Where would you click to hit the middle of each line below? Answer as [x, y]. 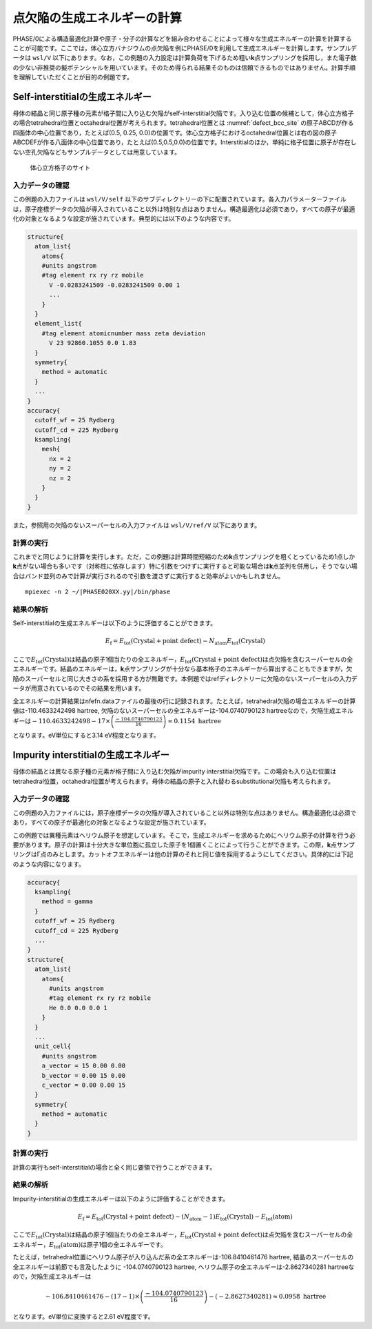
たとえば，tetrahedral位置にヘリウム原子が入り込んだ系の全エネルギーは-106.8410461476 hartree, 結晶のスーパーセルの [183, 1257]
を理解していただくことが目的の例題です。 [73, 77]
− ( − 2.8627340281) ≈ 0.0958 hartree [268, 1296]
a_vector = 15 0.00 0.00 [84, 1066]
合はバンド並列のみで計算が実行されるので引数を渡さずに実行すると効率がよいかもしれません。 [148, 575]
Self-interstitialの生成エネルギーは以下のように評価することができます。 [115, 623]
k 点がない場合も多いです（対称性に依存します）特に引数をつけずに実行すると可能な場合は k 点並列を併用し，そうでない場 [185, 567]
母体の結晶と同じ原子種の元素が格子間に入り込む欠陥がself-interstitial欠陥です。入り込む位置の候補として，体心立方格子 [183, 113]
